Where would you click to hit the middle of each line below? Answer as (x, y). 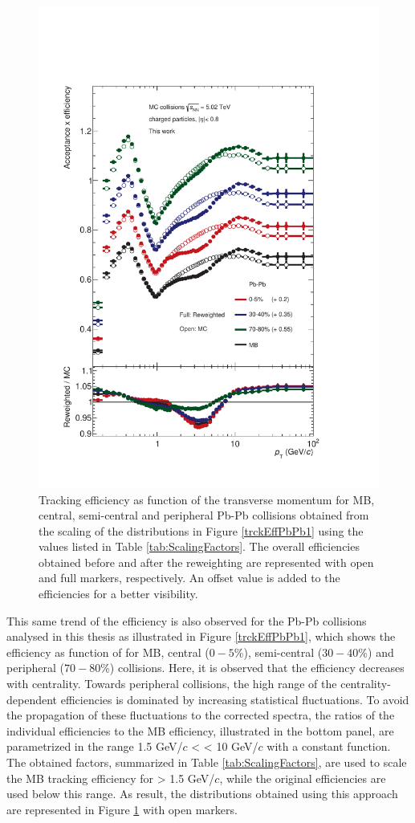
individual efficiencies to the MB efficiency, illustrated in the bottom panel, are (200, 730)
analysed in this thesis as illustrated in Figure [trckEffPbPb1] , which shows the (201, 636)
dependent (32, 699)
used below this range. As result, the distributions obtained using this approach (202, 794)
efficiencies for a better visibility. (118, 594)
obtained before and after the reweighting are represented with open (206, 562)
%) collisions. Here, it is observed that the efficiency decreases (252, 668)
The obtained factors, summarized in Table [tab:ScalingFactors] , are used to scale (207, 762)
